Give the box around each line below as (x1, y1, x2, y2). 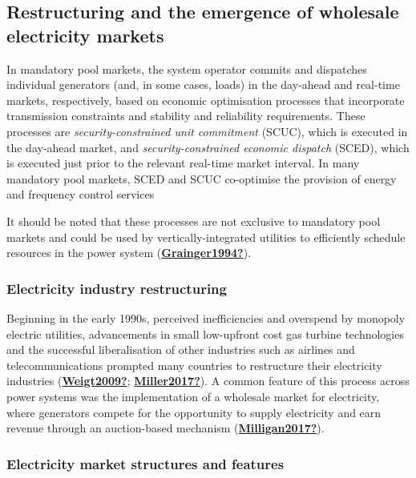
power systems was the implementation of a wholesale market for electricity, (6, 388, 380, 404)
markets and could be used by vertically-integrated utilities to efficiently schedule (6, 228, 406, 245)
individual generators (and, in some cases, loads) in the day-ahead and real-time (6, 76, 400, 93)
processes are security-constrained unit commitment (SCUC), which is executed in (6, 123, 408, 139)
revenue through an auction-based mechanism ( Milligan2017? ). (6, 420, 325, 436)
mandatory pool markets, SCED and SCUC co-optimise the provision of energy (6, 170, 397, 187)
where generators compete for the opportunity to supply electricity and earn (6, 404, 382, 420)
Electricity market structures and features (6, 453, 285, 473)
